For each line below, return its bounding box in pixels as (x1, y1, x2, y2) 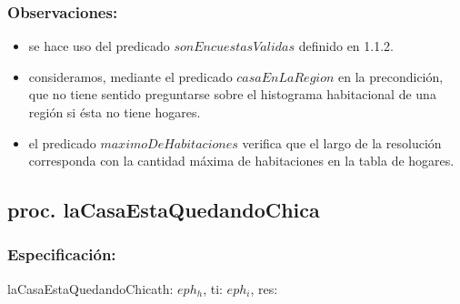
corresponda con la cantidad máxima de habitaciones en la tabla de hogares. (28, 151, 455, 170)
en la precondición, (338, 66, 444, 86)
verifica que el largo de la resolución (242, 133, 442, 152)
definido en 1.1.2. (298, 36, 394, 56)
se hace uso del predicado (28, 36, 170, 56)
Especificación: (7, 243, 116, 266)
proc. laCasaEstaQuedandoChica (7, 196, 320, 224)
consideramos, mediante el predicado (28, 66, 233, 86)
